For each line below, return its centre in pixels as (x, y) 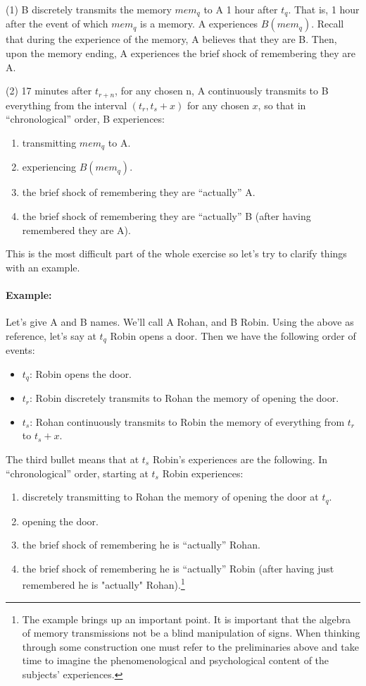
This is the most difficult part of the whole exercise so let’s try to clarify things (176, 253)
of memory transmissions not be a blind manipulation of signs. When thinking (191, 633)
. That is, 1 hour (324, 9)
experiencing (49, 167)
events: (20, 350)
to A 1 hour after (241, 9)
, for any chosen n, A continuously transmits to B (222, 91)
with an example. (43, 267)
